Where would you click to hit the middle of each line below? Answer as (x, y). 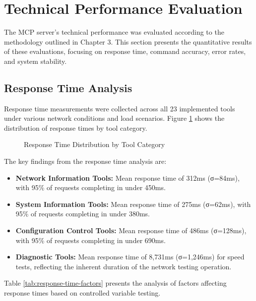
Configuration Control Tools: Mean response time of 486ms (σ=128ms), (131, 230)
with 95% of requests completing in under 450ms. (91, 187)
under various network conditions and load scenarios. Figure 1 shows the (114, 118)
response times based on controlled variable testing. (82, 293)
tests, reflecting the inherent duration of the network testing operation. (124, 266)
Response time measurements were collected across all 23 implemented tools (120, 108)
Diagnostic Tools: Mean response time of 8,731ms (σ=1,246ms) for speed (130, 257)
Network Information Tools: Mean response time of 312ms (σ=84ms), (128, 177)
